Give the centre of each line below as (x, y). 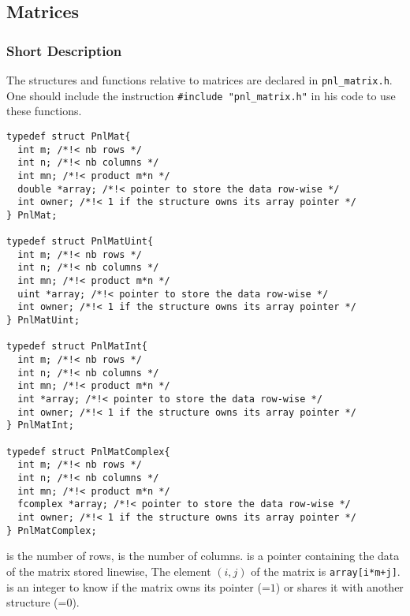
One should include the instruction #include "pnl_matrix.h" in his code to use (201, 95)
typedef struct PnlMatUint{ (80, 242)
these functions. (44, 111)
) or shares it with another (339, 586)
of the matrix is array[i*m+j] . (326, 571)
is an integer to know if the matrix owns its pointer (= (138, 586)
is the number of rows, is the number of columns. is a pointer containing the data (203, 556)
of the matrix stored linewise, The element (109, 571)
